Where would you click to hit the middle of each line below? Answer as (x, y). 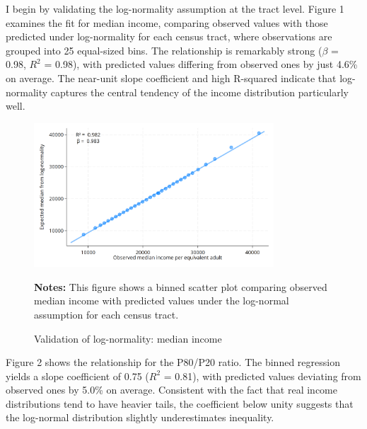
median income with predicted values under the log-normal (162, 301)
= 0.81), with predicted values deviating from (262, 376)
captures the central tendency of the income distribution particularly (199, 92)
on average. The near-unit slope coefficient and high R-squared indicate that (171, 78)
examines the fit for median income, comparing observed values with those (167, 22)
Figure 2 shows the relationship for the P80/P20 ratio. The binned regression (173, 362)
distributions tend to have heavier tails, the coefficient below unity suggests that (180, 403)
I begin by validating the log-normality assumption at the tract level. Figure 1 (175, 8)
